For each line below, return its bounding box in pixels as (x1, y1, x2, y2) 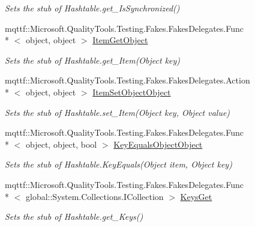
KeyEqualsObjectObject (113, 138, 203, 150)
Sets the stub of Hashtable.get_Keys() (5, 210, 143, 223)
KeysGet (180, 190, 212, 202)
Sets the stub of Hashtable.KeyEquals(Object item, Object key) (5, 158, 232, 171)
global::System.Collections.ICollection (25, 190, 164, 202)
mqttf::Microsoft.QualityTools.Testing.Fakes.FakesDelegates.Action (5, 74, 250, 86)
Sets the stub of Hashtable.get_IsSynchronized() (5, 2, 180, 14)
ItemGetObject (92, 34, 148, 46)
